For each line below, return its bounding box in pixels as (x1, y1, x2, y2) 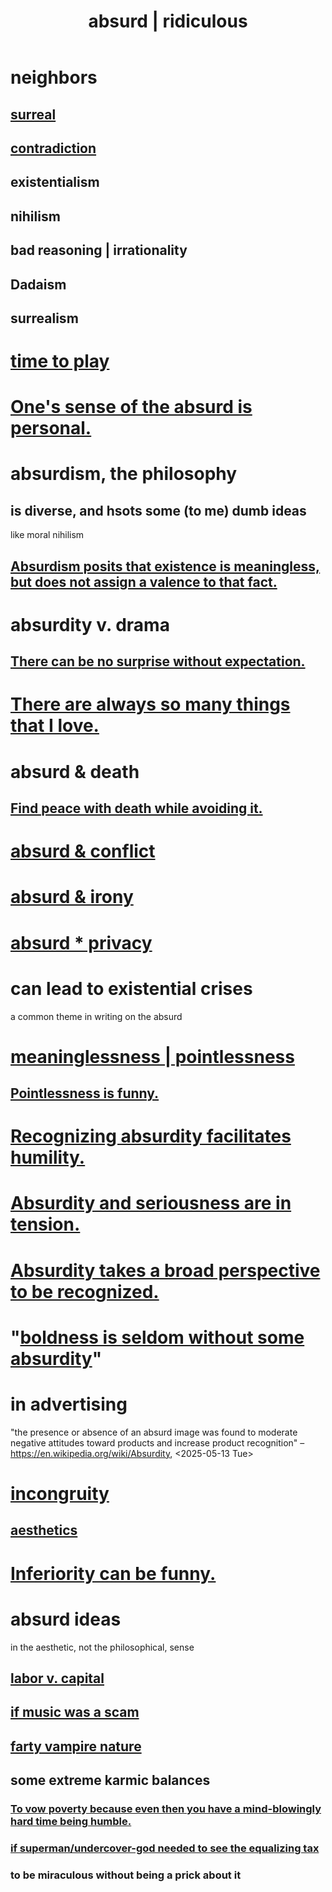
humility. (10, 1146, 86, 1169)
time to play (10, 350, 110, 373)
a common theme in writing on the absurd (10, 1010, 183, 1022)
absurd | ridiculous (88, 10, 248, 33)
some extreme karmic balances (10, 1772, 211, 1789)
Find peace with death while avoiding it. (10, 800, 263, 817)
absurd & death (10, 760, 140, 783)
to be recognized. (10, 1280, 160, 1303)
